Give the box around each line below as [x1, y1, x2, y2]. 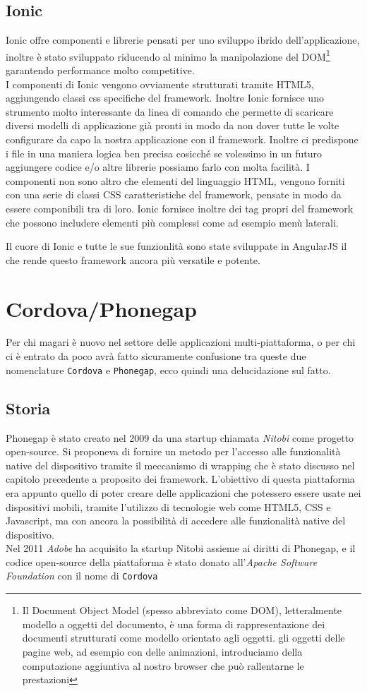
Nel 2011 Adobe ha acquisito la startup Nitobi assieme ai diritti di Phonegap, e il [6, 541, 356, 555]
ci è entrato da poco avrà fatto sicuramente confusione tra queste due [6, 349, 306, 363]
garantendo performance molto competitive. [6, 63, 195, 78]
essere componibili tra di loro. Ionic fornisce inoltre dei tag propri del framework [6, 200, 354, 215]
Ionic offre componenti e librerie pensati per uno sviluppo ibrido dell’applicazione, [6, 32, 360, 47]
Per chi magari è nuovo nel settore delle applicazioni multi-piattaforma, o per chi [6, 335, 356, 349]
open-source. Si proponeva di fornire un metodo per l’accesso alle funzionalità [6, 444, 341, 459]
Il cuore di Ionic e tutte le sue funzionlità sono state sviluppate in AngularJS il [6, 239, 347, 253]
